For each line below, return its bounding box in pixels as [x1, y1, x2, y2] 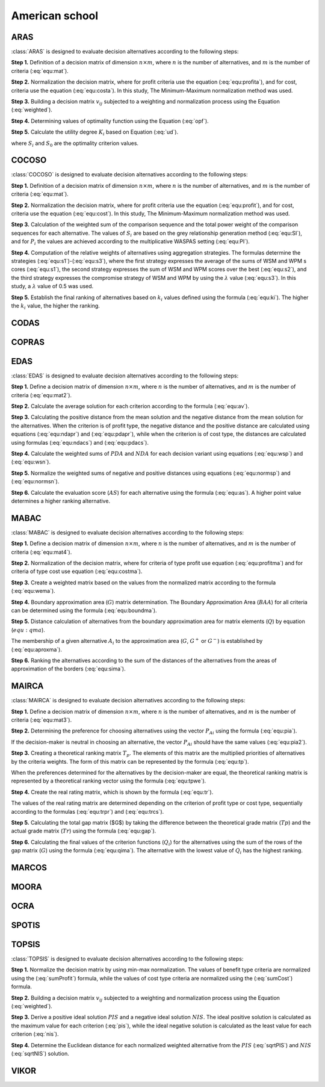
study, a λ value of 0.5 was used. [11, 283, 94, 290]
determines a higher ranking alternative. [11, 497, 111, 504]
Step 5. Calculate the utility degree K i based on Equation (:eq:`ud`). [11, 128, 179, 137]
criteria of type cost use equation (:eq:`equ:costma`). [11, 568, 143, 575]
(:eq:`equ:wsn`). [11, 458, 51, 466]
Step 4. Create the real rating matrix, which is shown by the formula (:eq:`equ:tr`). [11, 788, 214, 796]
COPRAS [11, 337, 45, 347]
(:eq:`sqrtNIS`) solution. [11, 1050, 69, 1057]
